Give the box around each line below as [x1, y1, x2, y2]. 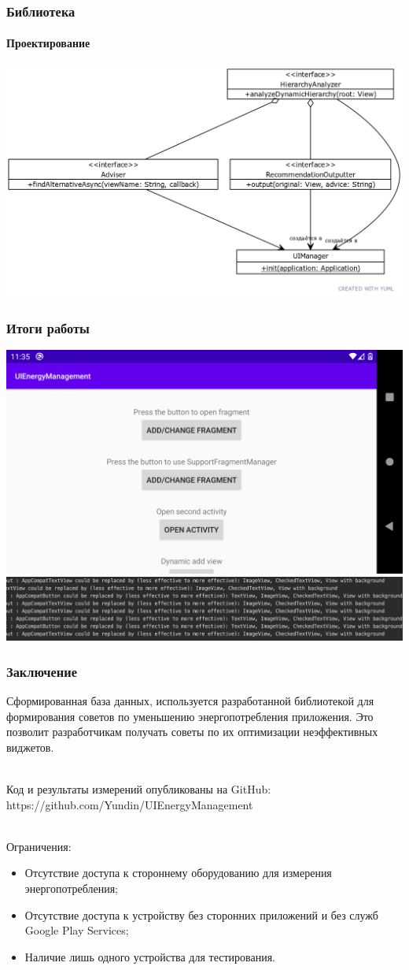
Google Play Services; [24, 922, 129, 938]
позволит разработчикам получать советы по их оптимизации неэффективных [6, 723, 378, 740]
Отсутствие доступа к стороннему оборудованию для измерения [24, 864, 332, 881]
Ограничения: [6, 838, 72, 854]
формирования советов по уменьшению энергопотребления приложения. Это [6, 708, 374, 724]
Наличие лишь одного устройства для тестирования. [24, 948, 276, 964]
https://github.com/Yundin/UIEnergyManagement [6, 796, 253, 812]
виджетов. [6, 738, 54, 755]
